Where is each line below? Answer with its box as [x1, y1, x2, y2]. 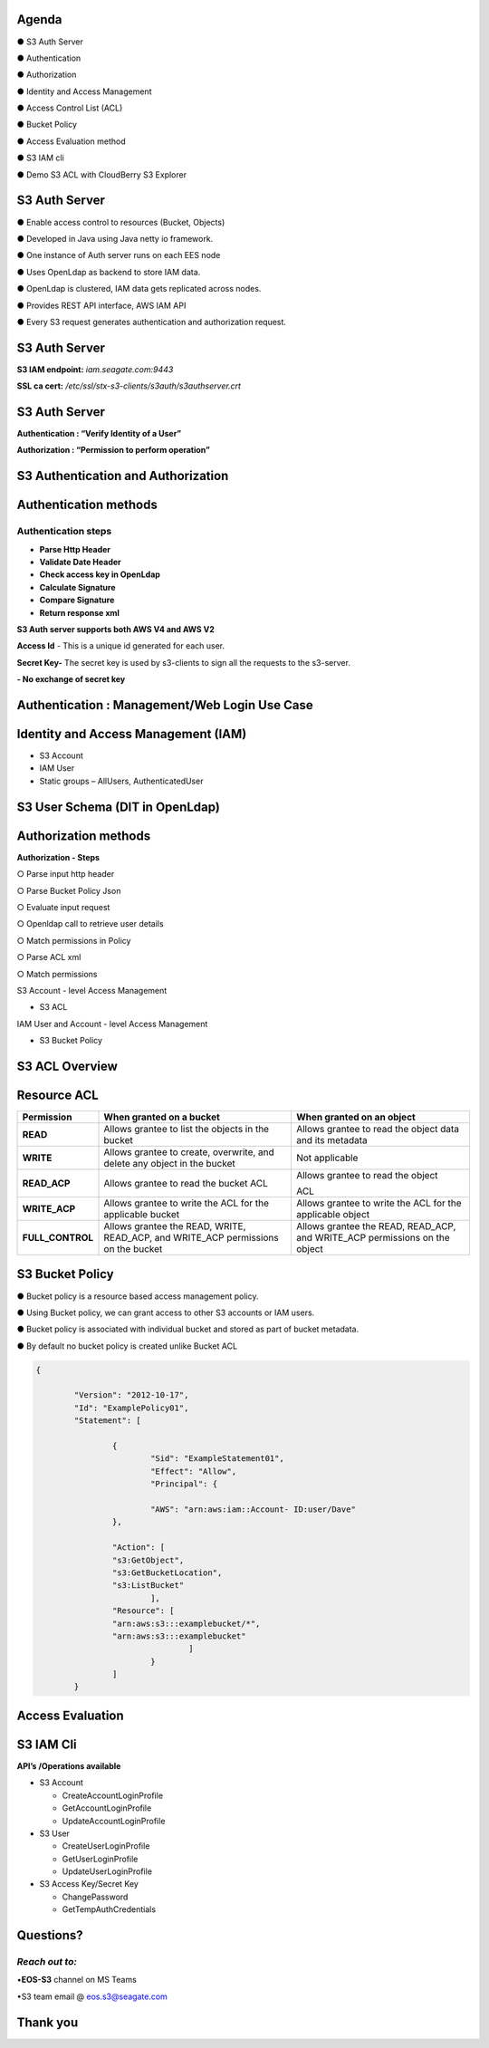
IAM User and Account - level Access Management [16, 1018, 208, 1029]
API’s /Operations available [16, 1760, 121, 1771]
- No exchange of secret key [16, 674, 126, 685]
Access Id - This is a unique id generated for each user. [16, 640, 225, 651]
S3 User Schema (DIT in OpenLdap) [16, 799, 221, 814]
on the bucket [103, 1243, 163, 1255]
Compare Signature [39, 594, 115, 606]
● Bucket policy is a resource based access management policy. [16, 1291, 259, 1302]
